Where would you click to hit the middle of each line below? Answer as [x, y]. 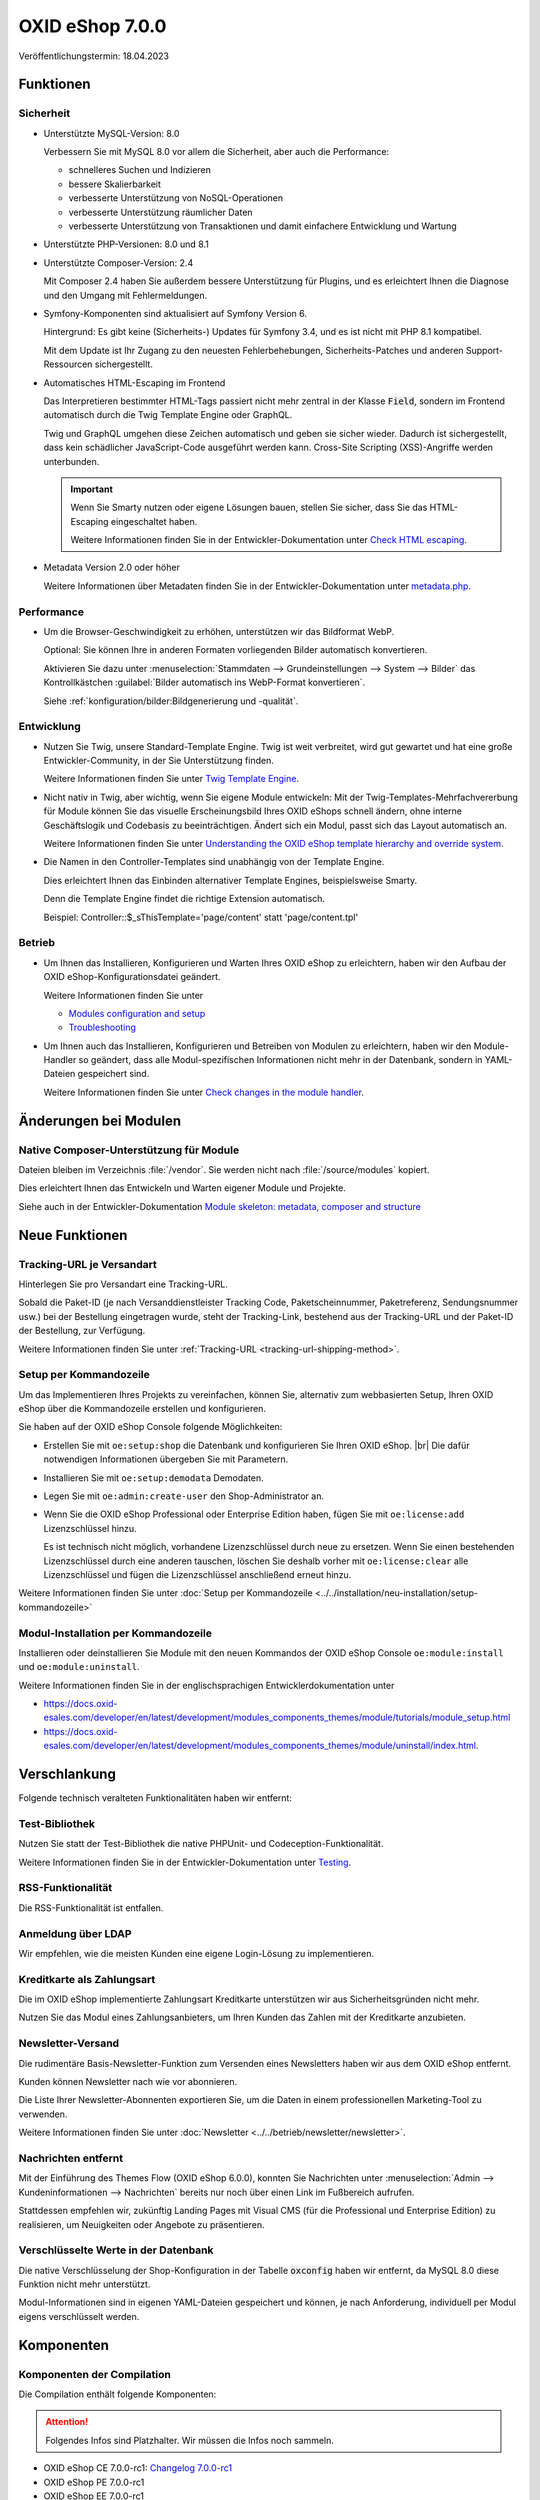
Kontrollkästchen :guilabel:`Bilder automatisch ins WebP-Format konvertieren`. [204, 682]
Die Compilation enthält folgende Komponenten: [117, 2394]
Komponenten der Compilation [95, 2374]
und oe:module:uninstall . [79, 1667]
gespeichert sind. [113, 1074]
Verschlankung [67, 1774]
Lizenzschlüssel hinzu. [90, 1528]
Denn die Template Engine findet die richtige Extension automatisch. [184, 899]
